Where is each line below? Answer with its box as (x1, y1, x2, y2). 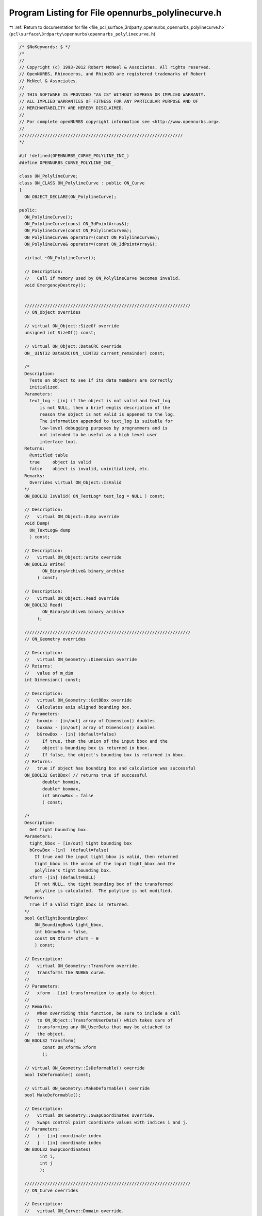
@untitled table (29, 452, 68, 458)
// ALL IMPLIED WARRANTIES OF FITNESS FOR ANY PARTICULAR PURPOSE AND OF (19, 99, 198, 104)
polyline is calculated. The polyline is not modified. (34, 888, 173, 894)
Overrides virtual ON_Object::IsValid (29, 480, 122, 485)
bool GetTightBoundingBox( (24, 915, 89, 921)
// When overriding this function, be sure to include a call (24, 1011, 180, 1016)
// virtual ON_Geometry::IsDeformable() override (24, 1065, 145, 1071)
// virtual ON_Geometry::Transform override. (24, 963, 140, 968)
